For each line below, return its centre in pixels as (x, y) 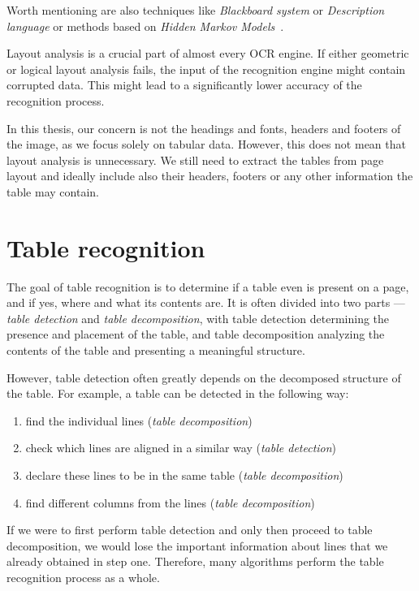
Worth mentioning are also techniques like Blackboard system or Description (196, 10)
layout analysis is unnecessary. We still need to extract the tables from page (195, 160)
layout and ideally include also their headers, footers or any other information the (210, 176)
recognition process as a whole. (83, 577)
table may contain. (53, 191)
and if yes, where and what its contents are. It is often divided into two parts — (206, 302)
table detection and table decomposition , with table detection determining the (198, 318)
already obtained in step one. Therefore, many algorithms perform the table (195, 561)
